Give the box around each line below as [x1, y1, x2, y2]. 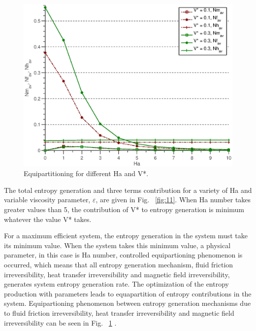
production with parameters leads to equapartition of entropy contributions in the [4, 288, 252, 298]
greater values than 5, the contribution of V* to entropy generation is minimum [4, 204, 245, 214]
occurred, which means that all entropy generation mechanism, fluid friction [4, 259, 233, 269]
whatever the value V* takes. [4, 214, 92, 224]
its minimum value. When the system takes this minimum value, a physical [4, 240, 231, 250]
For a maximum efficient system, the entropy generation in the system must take [4, 230, 248, 241]
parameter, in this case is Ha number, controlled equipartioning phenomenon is [4, 250, 243, 260]
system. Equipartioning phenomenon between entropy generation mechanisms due [4, 298, 251, 308]
